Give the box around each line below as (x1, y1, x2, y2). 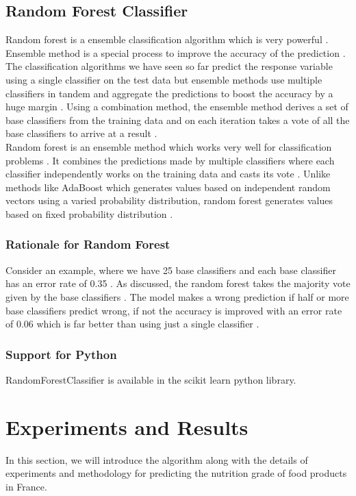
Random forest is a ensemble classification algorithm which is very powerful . (5, 32, 329, 47)
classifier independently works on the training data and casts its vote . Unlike (5, 166, 331, 181)
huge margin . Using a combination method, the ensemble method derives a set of (5, 99, 348, 114)
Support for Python (5, 345, 117, 362)
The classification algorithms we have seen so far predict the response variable (5, 59, 333, 73)
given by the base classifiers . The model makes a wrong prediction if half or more (5, 289, 349, 303)
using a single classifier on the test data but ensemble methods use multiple (5, 72, 322, 86)
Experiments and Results (5, 412, 249, 441)
